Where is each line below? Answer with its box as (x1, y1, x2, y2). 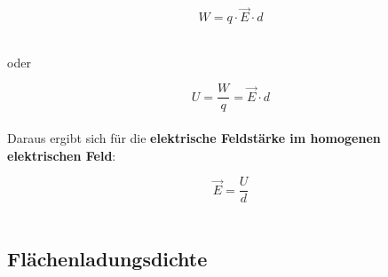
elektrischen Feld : (7, 146, 116, 164)
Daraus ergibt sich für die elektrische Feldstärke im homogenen (7, 129, 381, 147)
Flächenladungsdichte (7, 245, 208, 273)
